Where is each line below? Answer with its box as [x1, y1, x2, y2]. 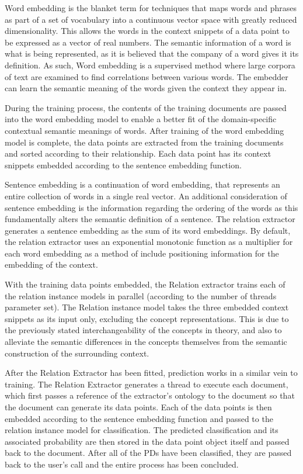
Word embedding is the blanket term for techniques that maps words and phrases [5, 2, 297, 13]
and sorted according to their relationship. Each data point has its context [5, 147, 271, 160]
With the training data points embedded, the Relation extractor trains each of [5, 278, 285, 290]
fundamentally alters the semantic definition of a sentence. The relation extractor [5, 213, 295, 225]
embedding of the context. [5, 258, 98, 271]
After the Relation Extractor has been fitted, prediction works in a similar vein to [5, 366, 298, 379]
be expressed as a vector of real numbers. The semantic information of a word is [5, 36, 291, 48]
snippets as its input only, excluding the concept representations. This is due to [5, 312, 289, 324]
